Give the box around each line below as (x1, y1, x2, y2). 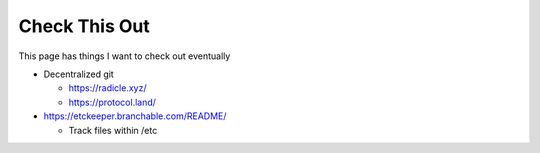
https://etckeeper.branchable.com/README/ (43, 110, 227, 122)
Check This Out (18, 15, 150, 37)
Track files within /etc (68, 124, 158, 136)
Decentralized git (43, 68, 114, 80)
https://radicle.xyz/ (68, 82, 147, 94)
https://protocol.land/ (68, 96, 157, 108)
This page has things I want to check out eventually (18, 50, 231, 62)
